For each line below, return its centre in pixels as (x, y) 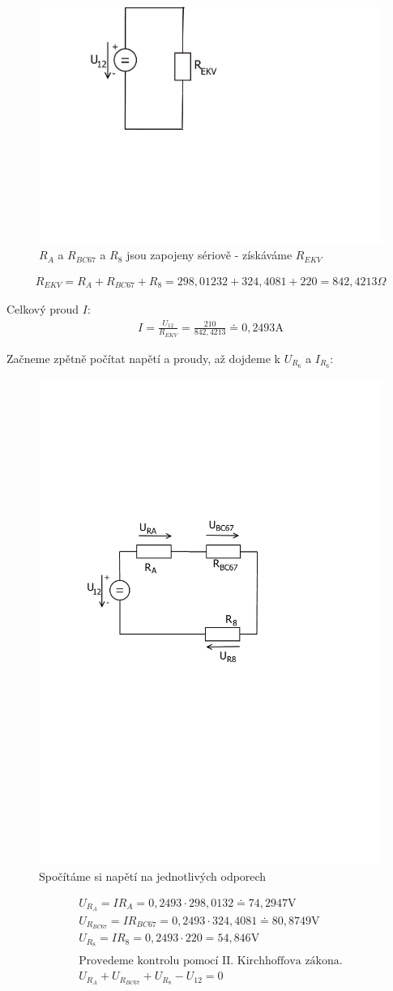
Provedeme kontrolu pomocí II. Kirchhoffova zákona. (211, 961)
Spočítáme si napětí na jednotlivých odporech (153, 876)
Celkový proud (43, 309)
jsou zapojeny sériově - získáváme (209, 255)
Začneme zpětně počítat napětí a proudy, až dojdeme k (143, 358)
